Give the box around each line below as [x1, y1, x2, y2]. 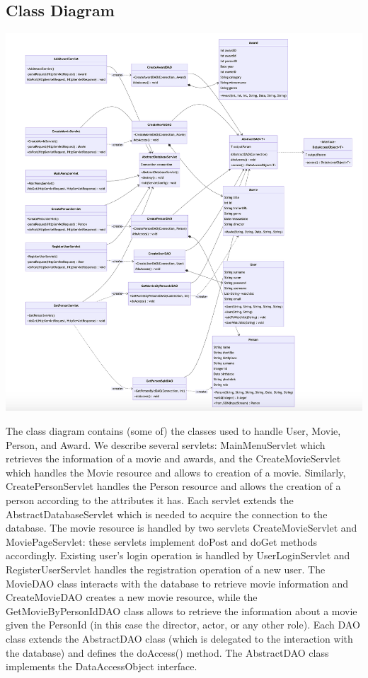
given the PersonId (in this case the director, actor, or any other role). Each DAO [6, 617, 360, 632]
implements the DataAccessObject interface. [6, 659, 197, 674]
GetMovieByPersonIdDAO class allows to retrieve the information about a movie [6, 603, 357, 618]
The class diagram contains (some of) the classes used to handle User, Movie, [6, 423, 341, 438]
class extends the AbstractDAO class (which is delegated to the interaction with [6, 631, 353, 645]
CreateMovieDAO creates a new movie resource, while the [6, 590, 258, 604]
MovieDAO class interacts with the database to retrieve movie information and [6, 575, 349, 590]
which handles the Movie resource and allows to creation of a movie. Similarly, [6, 464, 346, 479]
